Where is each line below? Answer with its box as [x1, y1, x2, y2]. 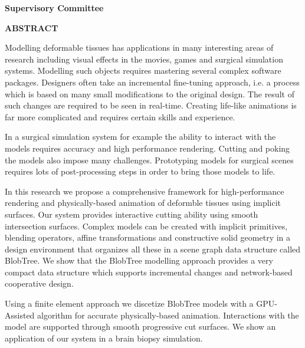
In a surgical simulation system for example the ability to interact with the [5, 130, 276, 143]
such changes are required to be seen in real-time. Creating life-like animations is [5, 99, 297, 111]
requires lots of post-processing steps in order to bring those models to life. [5, 165, 276, 178]
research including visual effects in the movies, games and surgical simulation [5, 52, 283, 65]
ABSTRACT [5, 21, 58, 34]
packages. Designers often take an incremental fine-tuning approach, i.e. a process [5, 75, 300, 88]
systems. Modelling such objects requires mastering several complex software [5, 64, 281, 77]
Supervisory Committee [5, 2, 104, 14]
